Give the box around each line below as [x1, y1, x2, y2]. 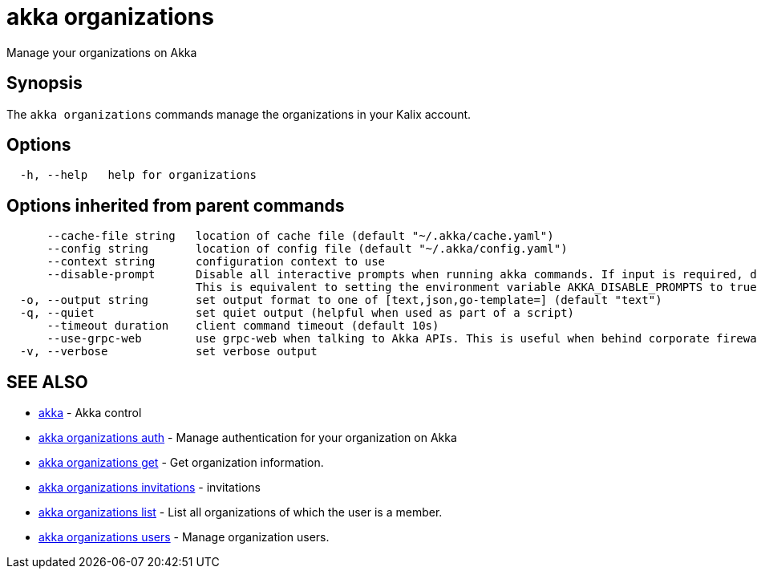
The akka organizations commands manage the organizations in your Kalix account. [6, 107, 472, 121]
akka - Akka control [38, 406, 142, 420]
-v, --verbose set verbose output [19, 345, 318, 358]
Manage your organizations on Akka [6, 45, 197, 59]
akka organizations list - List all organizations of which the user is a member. [38, 505, 443, 520]
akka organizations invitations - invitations [38, 480, 261, 495]
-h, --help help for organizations [19, 168, 257, 182]
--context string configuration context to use [47, 255, 386, 269]
